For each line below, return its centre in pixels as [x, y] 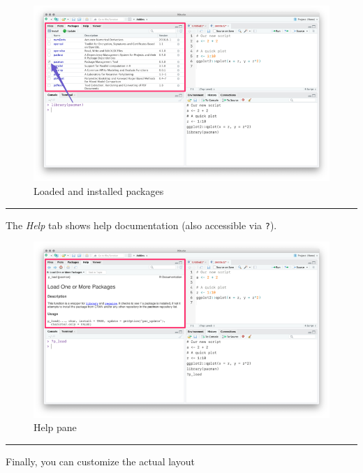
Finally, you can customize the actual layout [100, 461]
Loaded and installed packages [99, 190]
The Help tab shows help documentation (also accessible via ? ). [141, 225]
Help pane [55, 427]
